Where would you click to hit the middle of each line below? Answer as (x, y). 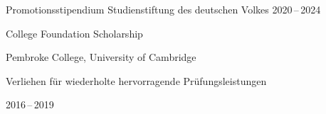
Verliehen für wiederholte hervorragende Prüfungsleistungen (136, 80)
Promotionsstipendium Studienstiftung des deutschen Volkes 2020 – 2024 (163, 9)
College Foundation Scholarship (74, 33)
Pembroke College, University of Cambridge (101, 57)
